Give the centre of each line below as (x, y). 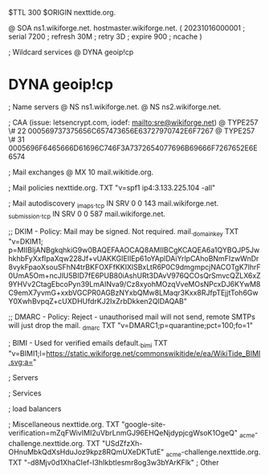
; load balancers (35, 408)
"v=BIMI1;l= (27, 353)
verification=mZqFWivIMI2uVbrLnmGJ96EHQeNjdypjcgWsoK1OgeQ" (123, 432)
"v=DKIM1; (26, 242)
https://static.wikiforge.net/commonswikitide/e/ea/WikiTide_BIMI (153, 353)
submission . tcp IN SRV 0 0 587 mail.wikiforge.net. (87, 215)
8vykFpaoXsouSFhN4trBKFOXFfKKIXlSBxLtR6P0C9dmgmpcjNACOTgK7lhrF (134, 267)
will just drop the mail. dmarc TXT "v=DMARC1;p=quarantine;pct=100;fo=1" (131, 327)
